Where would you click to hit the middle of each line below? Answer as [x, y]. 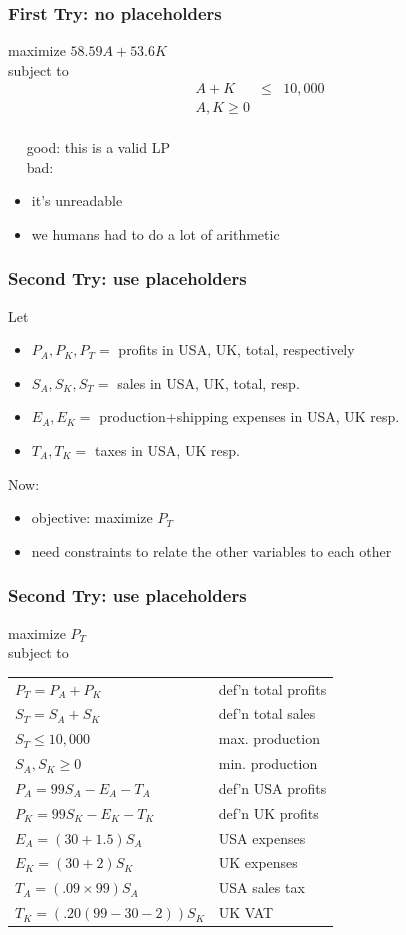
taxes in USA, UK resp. [167, 450]
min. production [268, 763]
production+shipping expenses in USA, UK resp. [249, 416]
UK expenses [258, 862]
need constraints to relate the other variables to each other [211, 550]
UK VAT [246, 912]
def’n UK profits [268, 812]
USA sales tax [261, 887]
